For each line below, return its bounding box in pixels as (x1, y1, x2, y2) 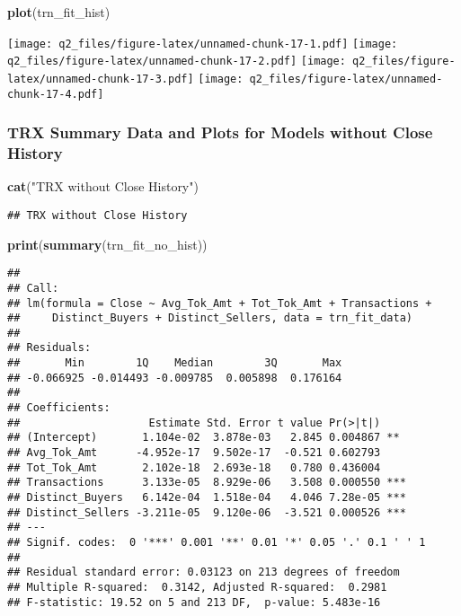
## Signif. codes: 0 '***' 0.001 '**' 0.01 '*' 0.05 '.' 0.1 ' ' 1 (7, 536, 426, 550)
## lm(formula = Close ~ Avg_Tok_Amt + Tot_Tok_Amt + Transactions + (7, 296, 432, 310)
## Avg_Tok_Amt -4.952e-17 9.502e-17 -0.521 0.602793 (7, 446, 381, 460)
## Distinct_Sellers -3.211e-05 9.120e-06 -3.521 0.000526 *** (7, 506, 406, 519)
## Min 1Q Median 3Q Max (7, 356, 342, 370)
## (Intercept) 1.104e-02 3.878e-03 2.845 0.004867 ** (7, 431, 400, 444)
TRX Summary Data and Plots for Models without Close (7, 121, 433, 144)
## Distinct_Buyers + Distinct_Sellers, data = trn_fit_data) (7, 312, 413, 325)
